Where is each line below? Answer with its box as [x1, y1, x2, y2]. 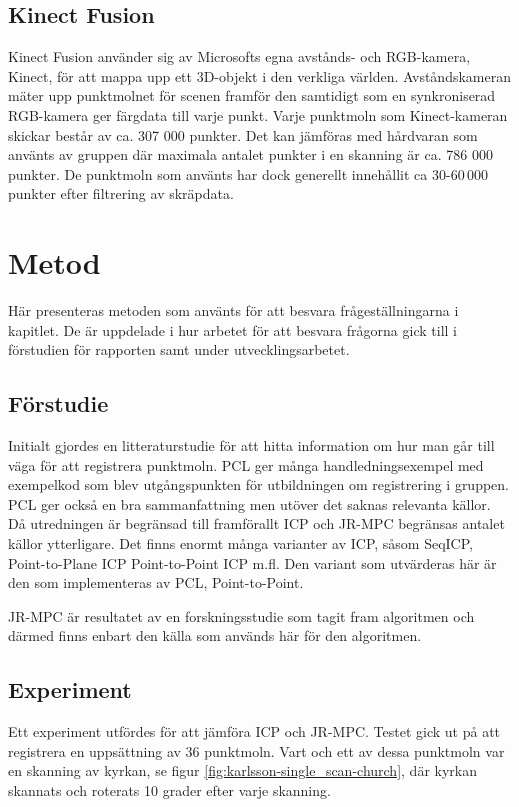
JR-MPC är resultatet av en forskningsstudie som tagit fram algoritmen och [8, 605, 475, 626]
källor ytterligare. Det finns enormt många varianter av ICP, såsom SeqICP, [8, 533, 473, 554]
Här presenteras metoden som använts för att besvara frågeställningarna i [8, 300, 459, 321]
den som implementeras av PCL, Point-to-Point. [8, 572, 304, 593]
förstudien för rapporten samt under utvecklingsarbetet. [8, 339, 350, 360]
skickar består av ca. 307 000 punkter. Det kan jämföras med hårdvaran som [8, 124, 478, 145]
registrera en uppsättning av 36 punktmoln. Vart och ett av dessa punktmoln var [8, 740, 505, 761]
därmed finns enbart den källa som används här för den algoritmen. [8, 625, 422, 646]
